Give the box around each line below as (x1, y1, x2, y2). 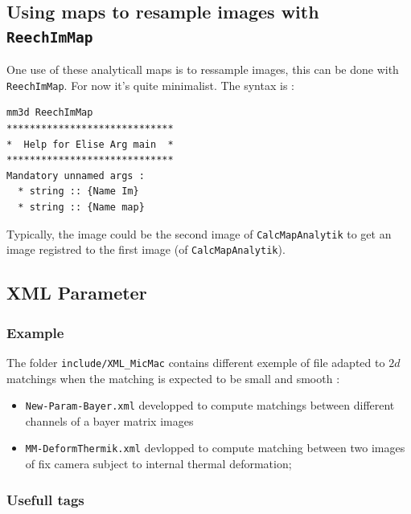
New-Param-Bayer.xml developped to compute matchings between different (25, 397, 395, 414)
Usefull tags (6, 489, 84, 509)
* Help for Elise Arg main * (6, 138, 174, 150)
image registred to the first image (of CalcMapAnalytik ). (6, 241, 286, 258)
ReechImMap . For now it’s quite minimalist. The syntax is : (6, 76, 294, 93)
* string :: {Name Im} (18, 186, 139, 198)
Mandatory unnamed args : (6, 169, 145, 182)
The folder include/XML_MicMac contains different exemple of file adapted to (6, 353, 385, 370)
